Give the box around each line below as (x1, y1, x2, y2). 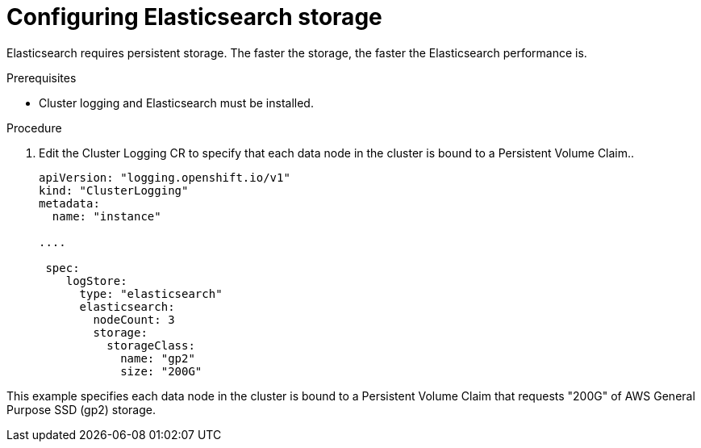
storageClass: (106, 338, 195, 352)
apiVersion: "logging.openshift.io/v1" (39, 170, 290, 184)
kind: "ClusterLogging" (39, 183, 189, 197)
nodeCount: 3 (93, 312, 175, 326)
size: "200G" (120, 364, 202, 378)
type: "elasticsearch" (79, 287, 223, 300)
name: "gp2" (120, 351, 195, 365)
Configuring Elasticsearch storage (6, 3, 382, 31)
